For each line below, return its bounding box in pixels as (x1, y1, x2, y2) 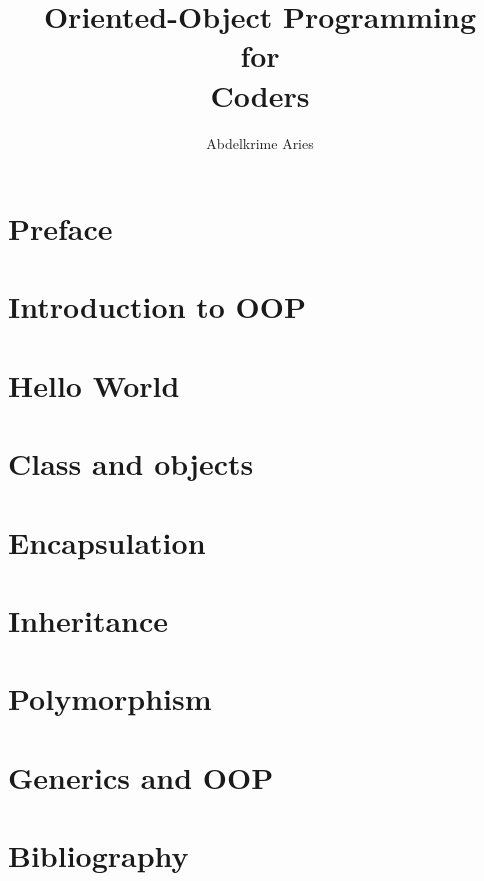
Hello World (8, 364, 180, 405)
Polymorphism (8, 678, 212, 719)
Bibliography (8, 835, 189, 876)
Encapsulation (8, 521, 206, 562)
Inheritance (8, 599, 169, 640)
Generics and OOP (8, 756, 274, 797)
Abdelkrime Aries (206, 132, 314, 153)
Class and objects (8, 443, 254, 484)
